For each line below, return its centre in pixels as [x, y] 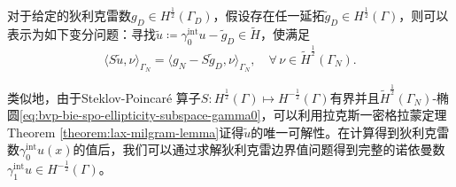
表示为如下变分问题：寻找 [81, 34]
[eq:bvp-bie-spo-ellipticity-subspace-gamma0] [140, 115]
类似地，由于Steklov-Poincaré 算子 [104, 97]
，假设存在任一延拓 [269, 16]
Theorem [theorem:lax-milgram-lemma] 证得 [126, 132]
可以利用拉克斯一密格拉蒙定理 [360, 115]
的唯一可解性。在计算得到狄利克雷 [350, 132]
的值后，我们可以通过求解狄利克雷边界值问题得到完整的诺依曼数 [259, 149]
